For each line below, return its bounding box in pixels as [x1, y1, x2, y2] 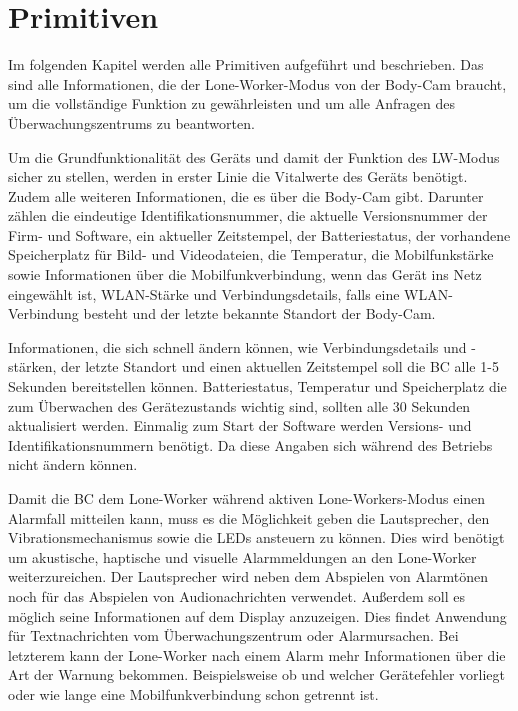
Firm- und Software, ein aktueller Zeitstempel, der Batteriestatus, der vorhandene [8, 224, 511, 245]
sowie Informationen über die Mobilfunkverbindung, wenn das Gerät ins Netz [8, 264, 482, 285]
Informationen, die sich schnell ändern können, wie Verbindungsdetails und [8, 336, 467, 357]
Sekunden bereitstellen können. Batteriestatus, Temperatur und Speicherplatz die [8, 376, 507, 397]
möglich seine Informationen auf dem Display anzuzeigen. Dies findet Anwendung [8, 605, 507, 626]
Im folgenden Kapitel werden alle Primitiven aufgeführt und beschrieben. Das [8, 54, 484, 75]
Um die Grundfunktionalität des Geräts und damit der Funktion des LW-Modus [8, 146, 500, 167]
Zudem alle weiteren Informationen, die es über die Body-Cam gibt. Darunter [8, 185, 484, 206]
